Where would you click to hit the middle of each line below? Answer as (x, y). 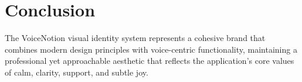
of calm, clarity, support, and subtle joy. (77, 72)
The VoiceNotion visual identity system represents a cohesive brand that (135, 38)
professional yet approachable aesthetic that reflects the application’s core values (150, 61)
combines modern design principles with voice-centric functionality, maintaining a (151, 49)
